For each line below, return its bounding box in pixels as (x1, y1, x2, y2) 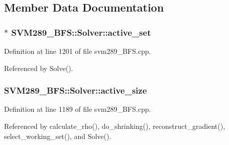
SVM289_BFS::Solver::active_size (4, 84, 147, 97)
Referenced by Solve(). (4, 62, 73, 73)
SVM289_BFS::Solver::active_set (11, 26, 151, 38)
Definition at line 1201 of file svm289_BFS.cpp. (4, 46, 151, 56)
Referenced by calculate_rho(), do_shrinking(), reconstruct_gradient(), (4, 121, 225, 131)
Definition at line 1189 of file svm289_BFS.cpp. (4, 104, 151, 114)
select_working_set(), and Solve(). (4, 130, 111, 141)
